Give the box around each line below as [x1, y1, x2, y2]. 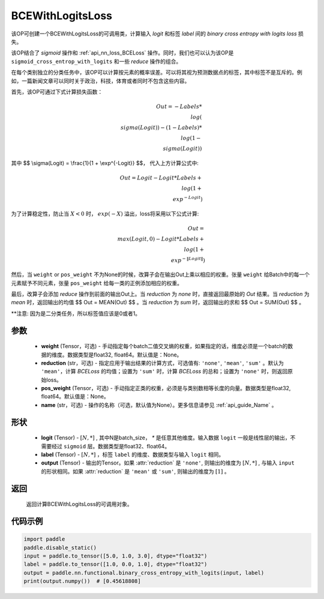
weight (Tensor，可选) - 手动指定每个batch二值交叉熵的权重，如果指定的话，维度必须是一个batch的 [41, 343, 288, 350]
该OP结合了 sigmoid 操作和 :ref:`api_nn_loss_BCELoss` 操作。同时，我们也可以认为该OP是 [11, 49, 234, 56]
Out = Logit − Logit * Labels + [119, 175, 202, 181]
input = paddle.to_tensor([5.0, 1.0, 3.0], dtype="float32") [23, 553, 208, 559]
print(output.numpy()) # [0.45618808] [23, 578, 141, 585]
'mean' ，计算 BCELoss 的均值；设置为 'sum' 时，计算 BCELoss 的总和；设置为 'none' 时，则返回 [41, 368, 288, 375]
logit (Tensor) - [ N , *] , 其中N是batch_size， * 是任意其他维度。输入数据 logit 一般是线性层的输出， [41, 434, 290, 441]
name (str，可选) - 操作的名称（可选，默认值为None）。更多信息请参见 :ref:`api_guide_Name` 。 [41, 401, 277, 408]
